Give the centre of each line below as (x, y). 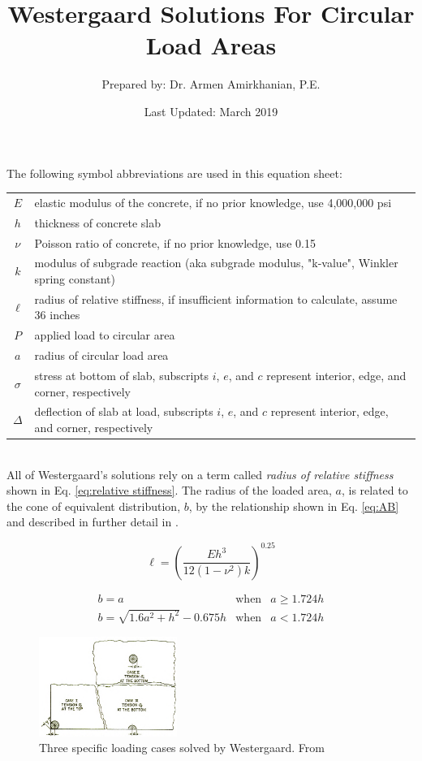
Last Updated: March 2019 (211, 111)
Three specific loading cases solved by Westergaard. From (182, 748)
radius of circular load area (101, 355)
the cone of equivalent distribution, (94, 506)
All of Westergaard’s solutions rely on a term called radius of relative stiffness (200, 474)
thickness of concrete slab (98, 222)
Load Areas (211, 45)
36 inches (57, 315)
